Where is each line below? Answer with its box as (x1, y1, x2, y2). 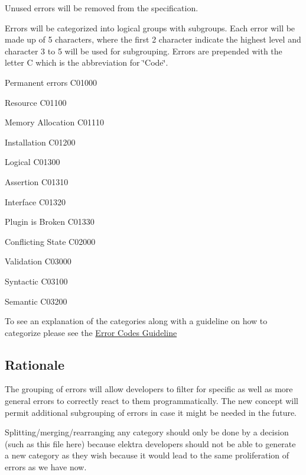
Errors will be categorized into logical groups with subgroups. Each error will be (5, 21, 295, 34)
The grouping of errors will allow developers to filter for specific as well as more (5, 383, 293, 395)
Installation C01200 (5, 135, 76, 148)
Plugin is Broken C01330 (5, 215, 95, 228)
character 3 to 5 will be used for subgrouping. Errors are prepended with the (5, 44, 282, 57)
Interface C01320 (5, 195, 66, 208)
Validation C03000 (5, 255, 71, 267)
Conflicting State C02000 (5, 235, 96, 247)
